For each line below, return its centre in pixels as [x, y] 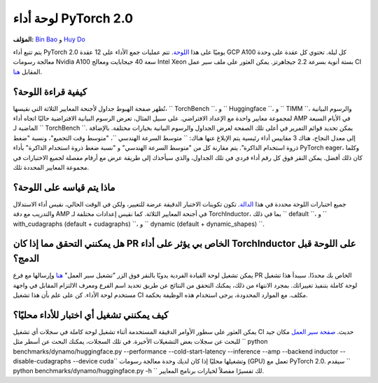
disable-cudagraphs [42, 361]
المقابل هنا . [27, 72]
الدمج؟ [26, 258]
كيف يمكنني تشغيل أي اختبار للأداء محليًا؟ [91, 315]
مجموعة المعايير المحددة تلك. [51, 167]
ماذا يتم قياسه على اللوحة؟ [64, 187]
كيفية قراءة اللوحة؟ [50, 92]
